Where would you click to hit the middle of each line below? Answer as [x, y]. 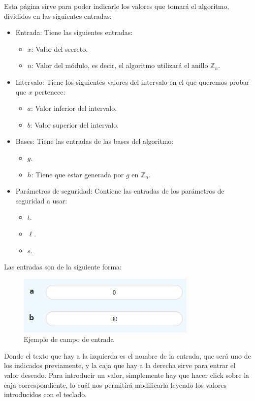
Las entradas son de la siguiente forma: [63, 267]
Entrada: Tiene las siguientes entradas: [74, 32]
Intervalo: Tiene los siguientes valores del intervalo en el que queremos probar [132, 82]
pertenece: [50, 91]
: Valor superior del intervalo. [75, 124]
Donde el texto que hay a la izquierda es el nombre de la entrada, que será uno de [127, 355]
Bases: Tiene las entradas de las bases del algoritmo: [95, 141]
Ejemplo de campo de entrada [69, 339]
